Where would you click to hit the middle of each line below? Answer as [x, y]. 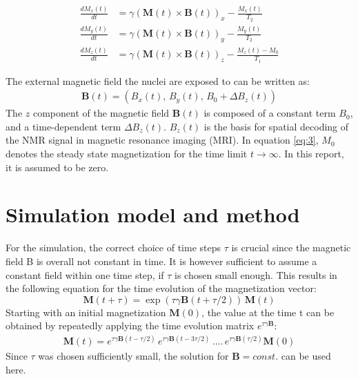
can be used [306, 356]
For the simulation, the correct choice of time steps [113, 247]
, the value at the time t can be [268, 312]
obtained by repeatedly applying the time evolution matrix [130, 325]
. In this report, [311, 154]
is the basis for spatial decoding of [276, 126]
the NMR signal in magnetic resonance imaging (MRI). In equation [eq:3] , [162, 140]
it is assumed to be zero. [57, 167]
